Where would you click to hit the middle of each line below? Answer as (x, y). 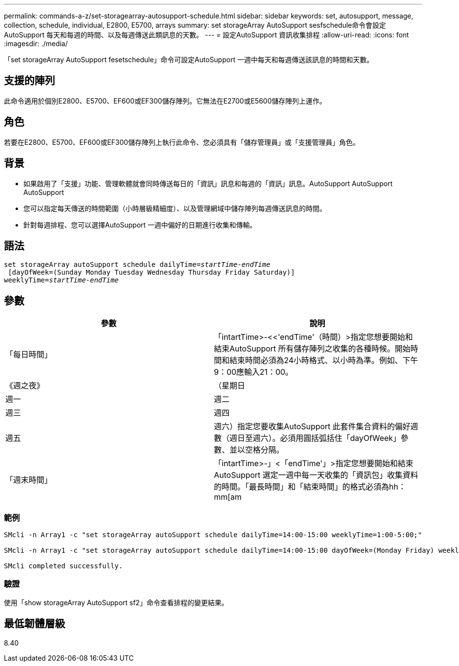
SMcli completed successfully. (63, 566)
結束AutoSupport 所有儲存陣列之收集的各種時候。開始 (312, 349)
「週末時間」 (29, 480)
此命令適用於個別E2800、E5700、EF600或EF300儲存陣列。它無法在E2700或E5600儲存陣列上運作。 (165, 101)
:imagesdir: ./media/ (36, 44)
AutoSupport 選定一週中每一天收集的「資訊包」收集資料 (316, 475)
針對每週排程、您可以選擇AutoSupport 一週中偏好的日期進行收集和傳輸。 (140, 225)
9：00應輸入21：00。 (254, 372)
